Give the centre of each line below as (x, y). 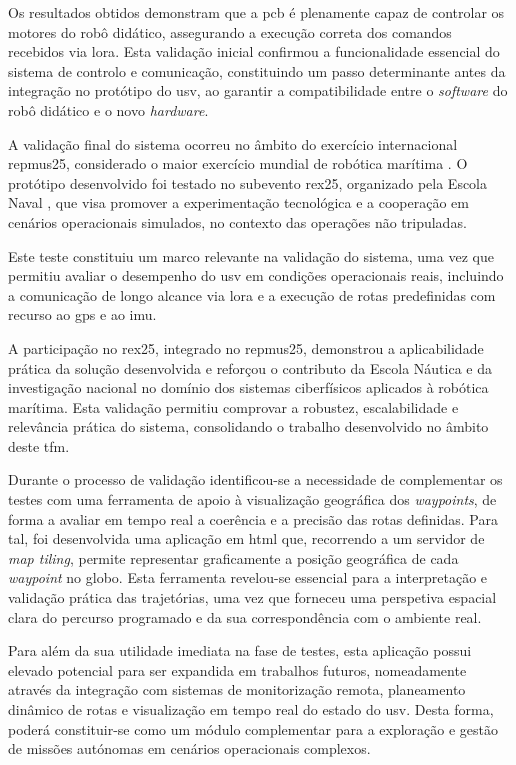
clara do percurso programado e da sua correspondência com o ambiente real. (245, 616)
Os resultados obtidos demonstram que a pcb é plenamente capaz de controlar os (256, 12)
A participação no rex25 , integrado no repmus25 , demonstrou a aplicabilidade (246, 347)
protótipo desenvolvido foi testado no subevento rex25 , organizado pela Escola (247, 182)
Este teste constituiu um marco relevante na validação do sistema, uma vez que (251, 255)
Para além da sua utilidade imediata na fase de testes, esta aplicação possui (240, 650)
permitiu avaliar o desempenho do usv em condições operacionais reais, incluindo (256, 275)
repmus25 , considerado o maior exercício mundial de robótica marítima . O (238, 163)
